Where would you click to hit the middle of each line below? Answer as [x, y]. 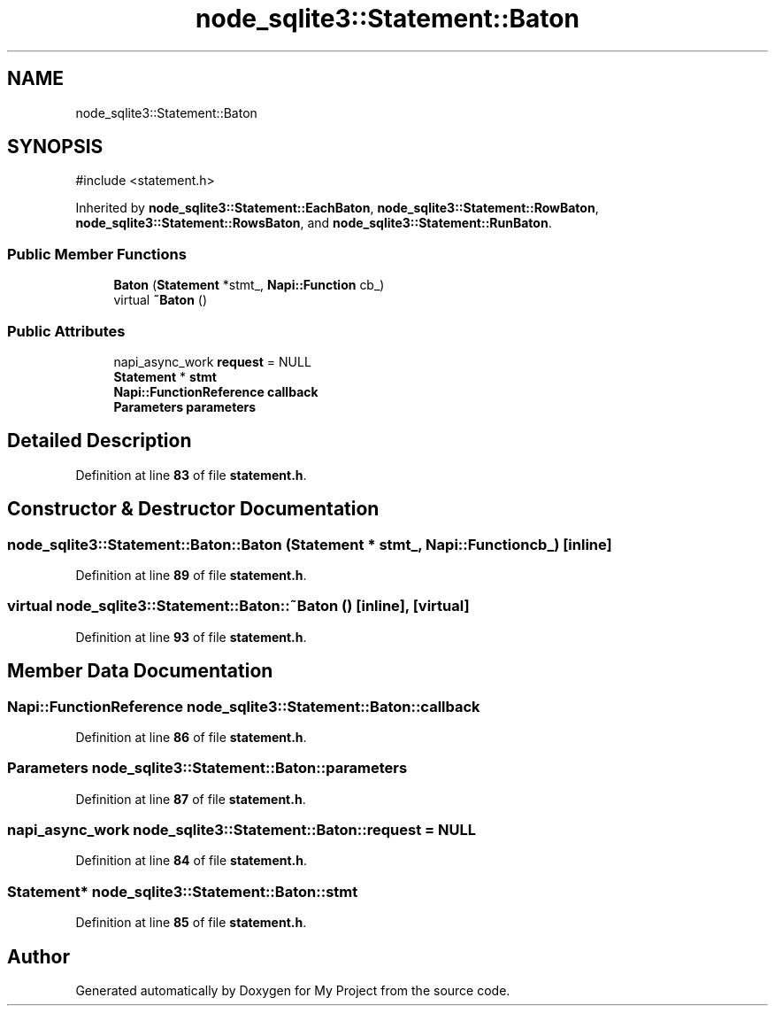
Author [38, 956]
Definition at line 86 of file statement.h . [191, 737]
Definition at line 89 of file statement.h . [191, 575]
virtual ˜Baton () [161, 300]
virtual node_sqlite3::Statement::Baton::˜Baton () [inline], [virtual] [238, 606]
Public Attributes [66, 331]
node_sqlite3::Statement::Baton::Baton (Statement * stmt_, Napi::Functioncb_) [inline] [310, 544]
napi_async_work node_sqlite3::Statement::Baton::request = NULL [242, 830]
